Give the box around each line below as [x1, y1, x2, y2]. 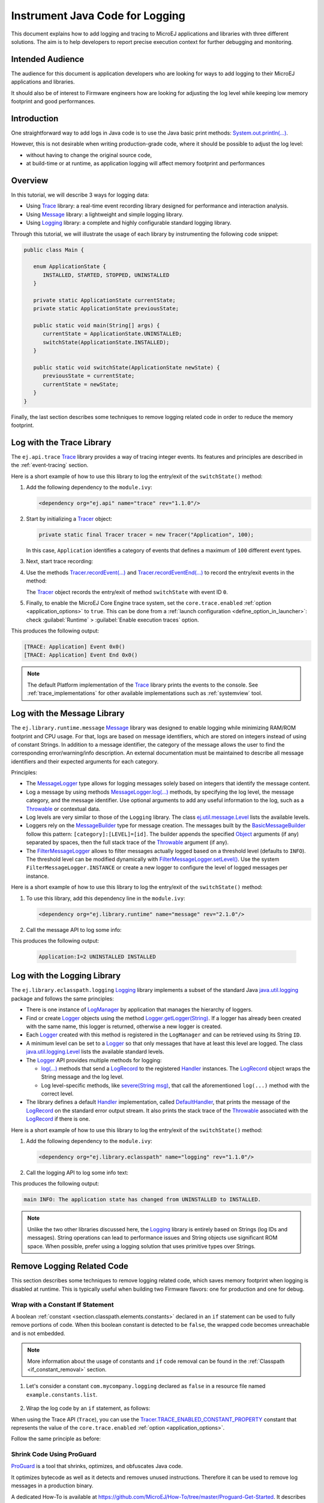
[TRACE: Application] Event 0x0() [23, 643, 125, 650]
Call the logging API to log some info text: [26, 1169, 129, 1177]
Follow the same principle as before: [11, 1435, 101, 1442]
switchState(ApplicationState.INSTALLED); [43, 338, 170, 346]
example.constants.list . [26, 1391, 98, 1398]
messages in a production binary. [11, 1482, 94, 1489]
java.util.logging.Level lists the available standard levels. [26, 1048, 164, 1055]
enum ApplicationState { [33, 263, 106, 270]
